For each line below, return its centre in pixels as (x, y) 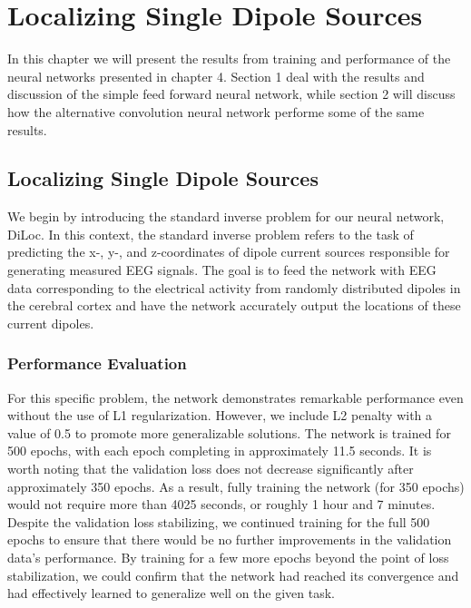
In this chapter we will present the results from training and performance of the (229, 59)
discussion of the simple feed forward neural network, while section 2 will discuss (231, 94)
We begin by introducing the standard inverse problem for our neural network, (226, 216)
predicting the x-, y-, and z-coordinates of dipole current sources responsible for (229, 252)
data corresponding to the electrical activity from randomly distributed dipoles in (234, 287)
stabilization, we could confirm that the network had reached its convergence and (233, 575)
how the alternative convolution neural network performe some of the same (216, 111)
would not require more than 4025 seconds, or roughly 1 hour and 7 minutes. (221, 504)
